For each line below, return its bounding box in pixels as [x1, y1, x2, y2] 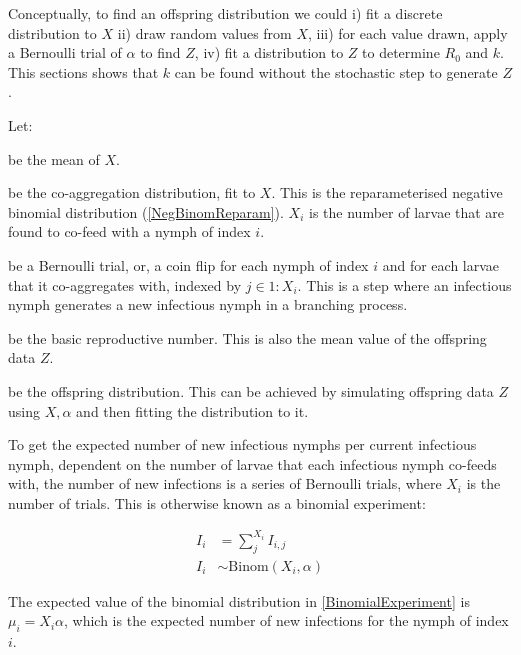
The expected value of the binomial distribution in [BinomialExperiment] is [8, 590, 470, 611]
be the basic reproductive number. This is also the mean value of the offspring [8, 327, 487, 348]
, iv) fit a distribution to [194, 42, 344, 63]
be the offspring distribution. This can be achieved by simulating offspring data [8, 380, 494, 401]
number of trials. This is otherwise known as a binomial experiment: [8, 492, 426, 513]
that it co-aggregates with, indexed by [8, 274, 242, 295]
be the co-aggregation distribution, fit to [8, 182, 256, 203]
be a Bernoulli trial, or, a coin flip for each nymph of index [8, 254, 369, 275]
